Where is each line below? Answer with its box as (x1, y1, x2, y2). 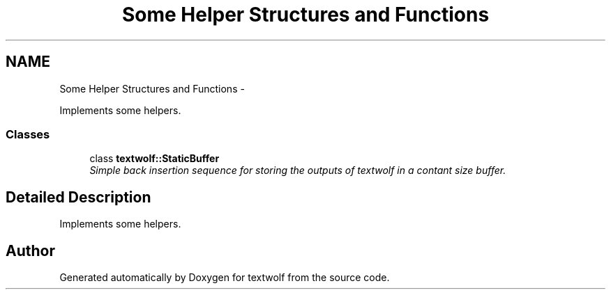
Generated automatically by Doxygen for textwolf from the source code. (59, 271, 390, 284)
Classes (6, 127, 50, 141)
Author (6, 241, 55, 260)
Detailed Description (6, 188, 151, 206)
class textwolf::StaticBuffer (89, 152, 220, 165)
